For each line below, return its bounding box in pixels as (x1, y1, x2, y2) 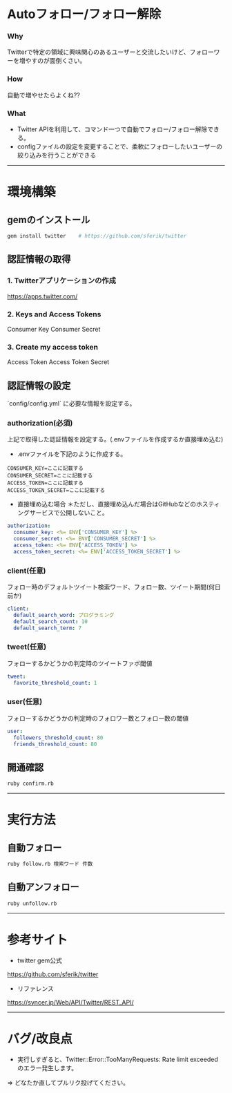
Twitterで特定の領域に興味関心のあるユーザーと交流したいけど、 (7, 48, 190, 56)
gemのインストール (7, 213, 90, 225)
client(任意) (7, 566, 46, 576)
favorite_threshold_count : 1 (13, 679, 97, 686)
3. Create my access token (7, 342, 99, 352)
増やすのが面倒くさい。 (19, 57, 86, 65)
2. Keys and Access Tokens (7, 309, 101, 319)
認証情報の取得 (7, 254, 71, 265)
